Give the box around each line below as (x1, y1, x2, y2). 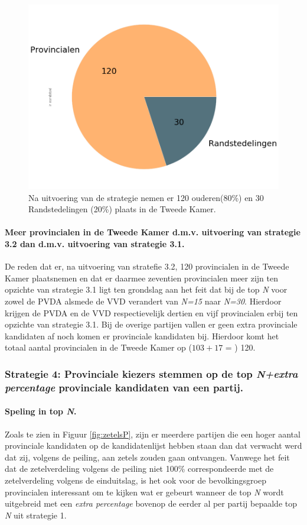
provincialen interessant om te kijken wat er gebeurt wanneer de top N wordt (5, 485, 284, 498)
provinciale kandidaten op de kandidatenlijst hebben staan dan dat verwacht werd (5, 439, 302, 452)
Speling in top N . (5, 405, 77, 417)
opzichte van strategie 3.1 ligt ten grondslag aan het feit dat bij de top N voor (5, 283, 288, 296)
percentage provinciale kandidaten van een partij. (5, 380, 243, 394)
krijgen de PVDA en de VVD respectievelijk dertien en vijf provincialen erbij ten (5, 306, 298, 319)
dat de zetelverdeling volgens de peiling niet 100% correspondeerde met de (5, 462, 274, 475)
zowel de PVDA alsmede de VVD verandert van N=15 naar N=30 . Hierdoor (5, 295, 282, 307)
